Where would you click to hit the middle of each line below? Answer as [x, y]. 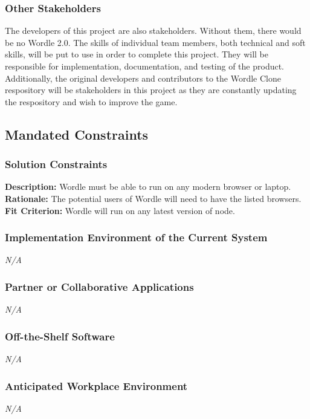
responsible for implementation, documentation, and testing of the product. [145, 66]
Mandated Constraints [77, 134]
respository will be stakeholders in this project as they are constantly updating [151, 90]
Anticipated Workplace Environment [96, 385]
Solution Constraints [56, 164]
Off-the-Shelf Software [60, 336]
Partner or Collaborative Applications [99, 286]
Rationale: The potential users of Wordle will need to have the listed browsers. [153, 198]
